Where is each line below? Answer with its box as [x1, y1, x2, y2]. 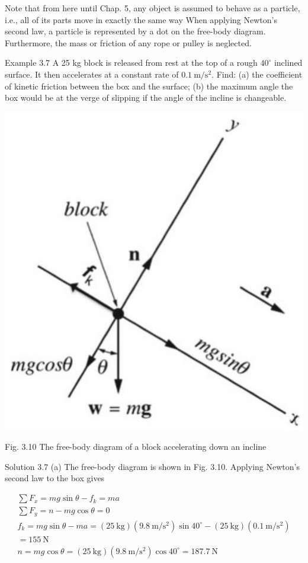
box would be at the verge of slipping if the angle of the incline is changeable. [5, 91, 287, 104]
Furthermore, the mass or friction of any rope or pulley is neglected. [5, 36, 252, 49]
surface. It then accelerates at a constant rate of [5, 68, 179, 80]
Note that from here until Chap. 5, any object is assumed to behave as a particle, [5, 2, 300, 14]
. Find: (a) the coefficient [211, 68, 303, 80]
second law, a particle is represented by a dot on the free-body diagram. [5, 25, 266, 37]
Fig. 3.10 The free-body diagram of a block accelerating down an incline [5, 440, 267, 453]
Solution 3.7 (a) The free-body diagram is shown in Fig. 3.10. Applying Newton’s [5, 460, 300, 472]
